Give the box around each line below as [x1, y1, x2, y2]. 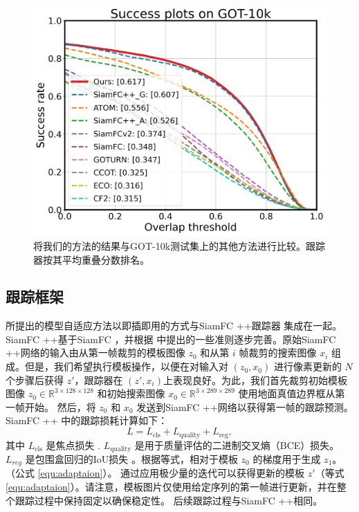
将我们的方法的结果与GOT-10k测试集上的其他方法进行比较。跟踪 [33, 238, 326, 253]
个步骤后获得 [6, 372, 64, 387]
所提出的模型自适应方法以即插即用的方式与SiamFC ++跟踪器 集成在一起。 [6, 318, 342, 333]
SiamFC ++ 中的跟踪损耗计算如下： [6, 413, 168, 428]
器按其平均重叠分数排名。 [33, 252, 149, 266]
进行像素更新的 [273, 359, 342, 374]
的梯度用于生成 [252, 451, 321, 466]
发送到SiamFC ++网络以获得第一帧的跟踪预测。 [136, 399, 353, 414]
